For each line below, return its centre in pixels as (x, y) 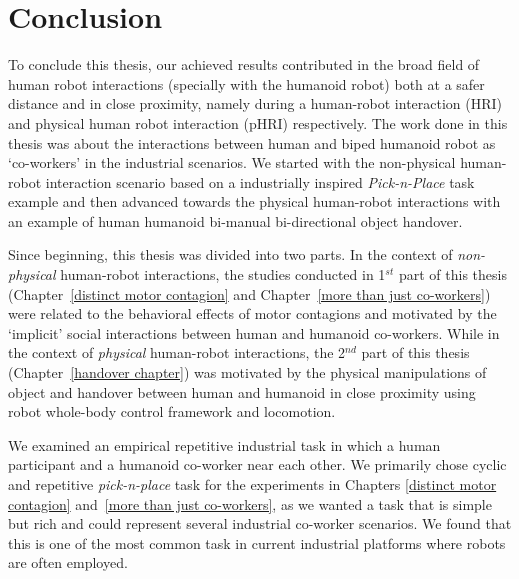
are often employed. (68, 562)
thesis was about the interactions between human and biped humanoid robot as (252, 142)
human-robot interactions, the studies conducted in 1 (223, 274)
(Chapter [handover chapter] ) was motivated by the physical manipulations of (247, 372)
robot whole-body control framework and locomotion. (172, 411)
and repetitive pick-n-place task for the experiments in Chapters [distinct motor (252, 484)
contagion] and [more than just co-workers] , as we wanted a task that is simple (250, 503)
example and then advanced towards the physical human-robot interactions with (254, 201)
